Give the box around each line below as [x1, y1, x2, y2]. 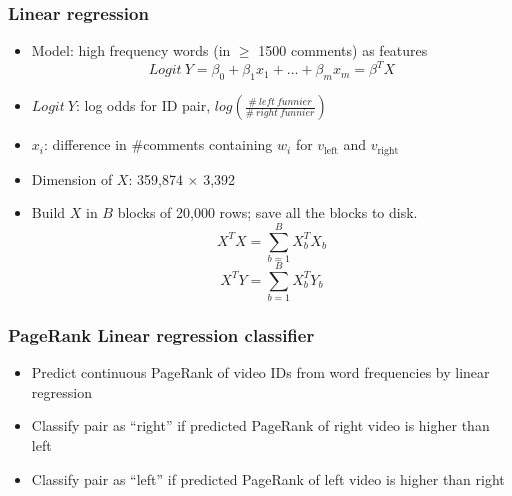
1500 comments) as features [258, 40, 428, 61]
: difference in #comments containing [43, 134, 273, 155]
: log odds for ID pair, [75, 95, 211, 116]
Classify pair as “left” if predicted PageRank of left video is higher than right [31, 468, 505, 489]
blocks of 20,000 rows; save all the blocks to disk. [117, 202, 418, 223]
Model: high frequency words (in [31, 40, 231, 61]
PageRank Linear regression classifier [8, 322, 315, 347]
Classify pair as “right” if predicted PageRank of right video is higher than [31, 415, 490, 436]
